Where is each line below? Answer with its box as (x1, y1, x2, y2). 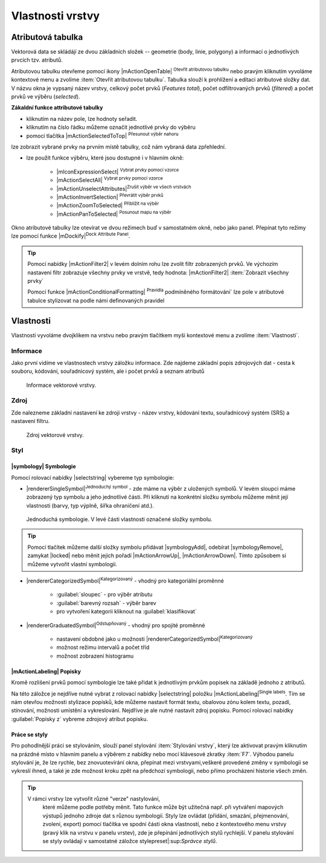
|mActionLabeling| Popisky (11, 668, 81, 675)
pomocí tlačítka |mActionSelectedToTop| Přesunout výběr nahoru (26, 131, 179, 139)
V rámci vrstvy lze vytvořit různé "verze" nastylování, (27, 795, 160, 803)
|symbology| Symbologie (11, 463, 77, 470)
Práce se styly (11, 731, 48, 738)
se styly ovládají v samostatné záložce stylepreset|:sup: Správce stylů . (42, 838, 217, 845)
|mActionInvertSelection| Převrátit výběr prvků (56, 192, 164, 201)
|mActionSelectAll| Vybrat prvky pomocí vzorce (56, 175, 163, 184)
